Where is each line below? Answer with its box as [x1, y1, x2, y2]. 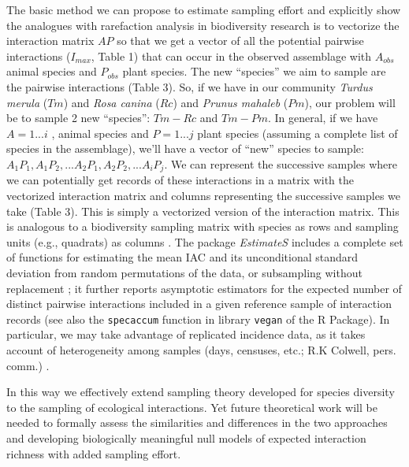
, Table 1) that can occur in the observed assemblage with [91, 47, 372, 64]
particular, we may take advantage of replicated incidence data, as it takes [6, 326, 366, 343]
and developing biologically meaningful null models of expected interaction [6, 429, 366, 446]
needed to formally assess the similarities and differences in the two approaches [6, 414, 388, 431]
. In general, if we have [267, 109, 378, 126]
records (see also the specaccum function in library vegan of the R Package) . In [6, 310, 390, 327]
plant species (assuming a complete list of [197, 124, 398, 141]
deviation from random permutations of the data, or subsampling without [6, 264, 363, 280]
